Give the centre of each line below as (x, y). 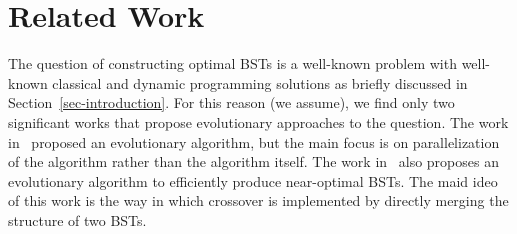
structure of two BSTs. (77, 219)
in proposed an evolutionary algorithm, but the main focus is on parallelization (254, 141)
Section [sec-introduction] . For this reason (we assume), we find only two (231, 102)
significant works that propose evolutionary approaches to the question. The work (258, 121)
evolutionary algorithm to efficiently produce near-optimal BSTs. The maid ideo (253, 180)
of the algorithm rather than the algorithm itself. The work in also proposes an (253, 161)
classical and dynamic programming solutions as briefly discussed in (260, 82)
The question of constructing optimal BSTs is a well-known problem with (232, 63)
